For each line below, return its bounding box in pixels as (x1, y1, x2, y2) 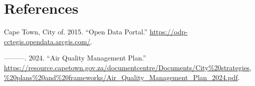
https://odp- (150, 27, 188, 37)
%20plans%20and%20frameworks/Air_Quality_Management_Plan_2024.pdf (4, 72, 238, 82)
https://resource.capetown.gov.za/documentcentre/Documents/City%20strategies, (4, 62, 252, 72)
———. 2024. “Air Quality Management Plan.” (4, 53, 146, 63)
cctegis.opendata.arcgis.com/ (4, 36, 91, 46)
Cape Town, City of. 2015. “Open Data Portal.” (4, 27, 148, 37)
